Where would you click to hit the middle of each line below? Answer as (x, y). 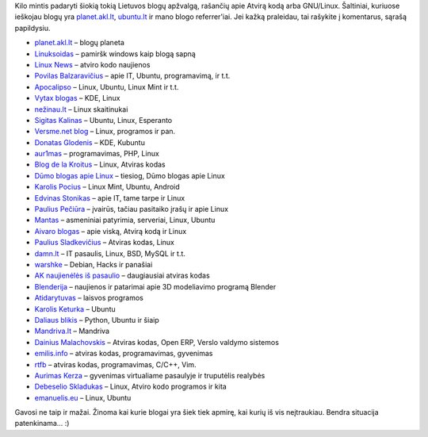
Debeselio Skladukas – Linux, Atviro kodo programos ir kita (131, 387)
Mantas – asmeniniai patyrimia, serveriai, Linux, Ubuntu (125, 220)
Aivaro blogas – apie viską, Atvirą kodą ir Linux (111, 231)
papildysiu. (32, 28)
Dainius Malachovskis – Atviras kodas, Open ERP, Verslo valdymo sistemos (157, 342)
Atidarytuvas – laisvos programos (89, 298)
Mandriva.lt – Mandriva (72, 331)
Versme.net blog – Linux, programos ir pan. (105, 132)
